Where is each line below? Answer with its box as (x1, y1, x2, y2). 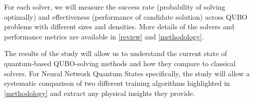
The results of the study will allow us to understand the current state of (4, 48, 227, 59)
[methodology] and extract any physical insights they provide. (4, 87, 195, 98)
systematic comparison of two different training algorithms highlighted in (4, 78, 230, 88)
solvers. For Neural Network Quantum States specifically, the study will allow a (4, 68, 250, 78)
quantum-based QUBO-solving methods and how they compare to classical (4, 58, 236, 68)
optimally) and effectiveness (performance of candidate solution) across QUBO (4, 11, 247, 22)
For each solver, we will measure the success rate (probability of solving (4, 2, 225, 12)
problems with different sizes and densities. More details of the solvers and (4, 21, 234, 32)
